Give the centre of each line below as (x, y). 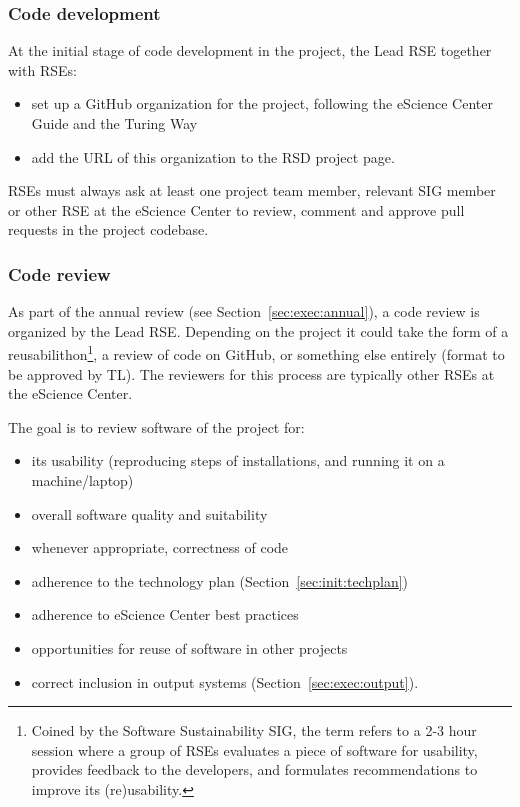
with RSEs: (42, 69)
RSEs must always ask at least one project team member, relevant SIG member (252, 190)
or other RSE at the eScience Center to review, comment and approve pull (236, 209)
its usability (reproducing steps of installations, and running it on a (238, 460)
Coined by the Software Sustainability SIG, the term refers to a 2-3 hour (254, 730)
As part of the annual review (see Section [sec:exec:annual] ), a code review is (244, 311)
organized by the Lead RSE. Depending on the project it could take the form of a (258, 330)
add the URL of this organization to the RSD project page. (213, 156)
